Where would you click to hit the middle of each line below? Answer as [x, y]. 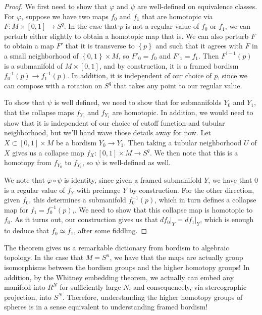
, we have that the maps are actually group [176, 257]
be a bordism [76, 142]
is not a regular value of [162, 26]
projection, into [28, 297]
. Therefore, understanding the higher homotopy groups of [152, 297]
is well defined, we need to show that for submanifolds [138, 102]
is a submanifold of [34, 65]
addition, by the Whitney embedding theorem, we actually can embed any [119, 277]
